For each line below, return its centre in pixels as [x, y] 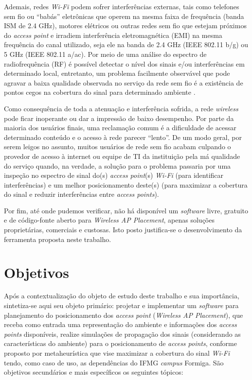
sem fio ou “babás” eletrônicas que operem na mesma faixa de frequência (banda [124, 16]
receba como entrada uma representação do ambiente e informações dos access [120, 324]
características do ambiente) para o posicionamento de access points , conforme [120, 343]
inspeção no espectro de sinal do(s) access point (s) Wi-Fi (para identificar [114, 175]
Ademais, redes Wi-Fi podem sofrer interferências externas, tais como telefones [122, 6]
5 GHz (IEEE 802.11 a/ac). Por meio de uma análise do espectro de [105, 54]
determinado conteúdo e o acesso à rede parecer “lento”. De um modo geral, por [123, 137]
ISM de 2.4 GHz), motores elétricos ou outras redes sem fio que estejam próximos [125, 26]
